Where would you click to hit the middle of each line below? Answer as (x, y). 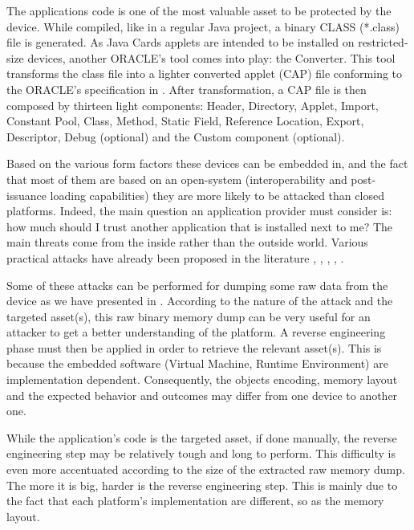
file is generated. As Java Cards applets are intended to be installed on (181, 42)
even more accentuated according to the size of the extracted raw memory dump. (206, 469)
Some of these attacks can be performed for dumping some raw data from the (197, 285)
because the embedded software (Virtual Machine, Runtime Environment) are (197, 363)
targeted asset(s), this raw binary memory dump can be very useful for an (189, 316)
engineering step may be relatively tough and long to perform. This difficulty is (201, 453)
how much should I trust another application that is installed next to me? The (200, 226)
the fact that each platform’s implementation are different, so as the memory (195, 501)
